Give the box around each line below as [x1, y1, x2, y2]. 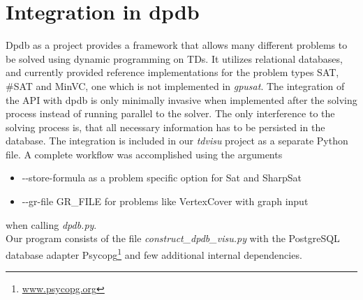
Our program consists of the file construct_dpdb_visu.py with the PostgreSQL [6, 231, 340, 246]
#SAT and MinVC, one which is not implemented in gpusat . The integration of [6, 78, 345, 93]
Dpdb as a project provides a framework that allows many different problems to [6, 38, 348, 52]
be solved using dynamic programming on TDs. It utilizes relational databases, [6, 51, 343, 66]
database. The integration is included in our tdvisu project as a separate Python [6, 133, 348, 148]
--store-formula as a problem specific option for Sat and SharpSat [22, 170, 302, 185]
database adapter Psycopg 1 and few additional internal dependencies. [6, 245, 302, 262]
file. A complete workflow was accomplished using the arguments [6, 147, 283, 161]
